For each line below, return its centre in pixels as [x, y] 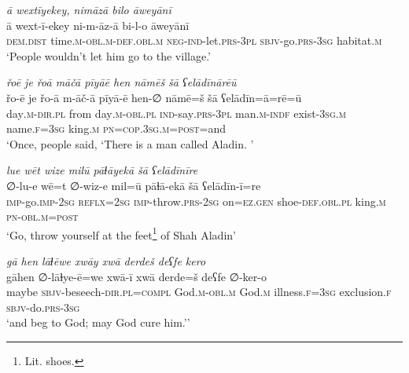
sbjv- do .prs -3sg [43, 307]
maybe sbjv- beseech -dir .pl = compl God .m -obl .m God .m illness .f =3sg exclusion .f [199, 292]
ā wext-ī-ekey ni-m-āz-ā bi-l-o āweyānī [98, 25]
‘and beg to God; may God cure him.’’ [98, 322]
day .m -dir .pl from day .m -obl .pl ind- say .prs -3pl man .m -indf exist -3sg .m [176, 113]
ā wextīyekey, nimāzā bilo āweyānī [89, 9]
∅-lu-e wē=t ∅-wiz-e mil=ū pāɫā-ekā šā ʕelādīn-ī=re [134, 185]
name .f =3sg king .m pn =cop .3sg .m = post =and [116, 128]
